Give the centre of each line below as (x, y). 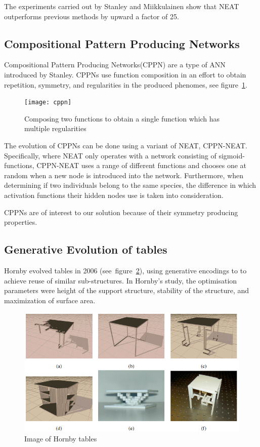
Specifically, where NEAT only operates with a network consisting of (110, 155)
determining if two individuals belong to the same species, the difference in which (130, 185)
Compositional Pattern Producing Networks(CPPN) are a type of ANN (115, 65)
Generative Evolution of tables (86, 249)
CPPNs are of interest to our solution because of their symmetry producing (121, 212)
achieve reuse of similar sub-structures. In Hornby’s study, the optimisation (121, 280)
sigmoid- (232, 155)
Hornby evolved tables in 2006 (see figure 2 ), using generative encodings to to (125, 270)
